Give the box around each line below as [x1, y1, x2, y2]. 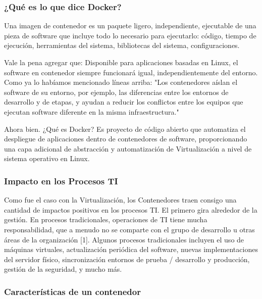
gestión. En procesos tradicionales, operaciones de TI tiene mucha [4, 214, 207, 225]
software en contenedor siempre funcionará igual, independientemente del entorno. [4, 67, 258, 77]
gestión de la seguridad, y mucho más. [4, 264, 122, 274]
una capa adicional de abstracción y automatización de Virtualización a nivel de [4, 143, 252, 154]
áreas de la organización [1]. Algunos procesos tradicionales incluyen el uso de [4, 234, 244, 244]
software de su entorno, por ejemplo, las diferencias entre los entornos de [4, 86, 229, 97]
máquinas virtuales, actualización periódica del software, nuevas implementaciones [4, 244, 258, 255]
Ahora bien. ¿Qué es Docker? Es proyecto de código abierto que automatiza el [4, 123, 246, 134]
